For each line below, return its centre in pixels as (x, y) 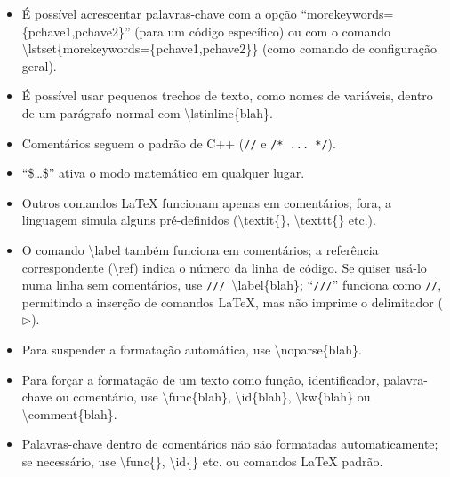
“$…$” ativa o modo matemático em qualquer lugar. (163, 173)
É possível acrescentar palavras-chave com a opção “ (165, 13)
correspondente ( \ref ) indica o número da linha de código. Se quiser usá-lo (224, 267)
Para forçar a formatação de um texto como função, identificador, (201, 379)
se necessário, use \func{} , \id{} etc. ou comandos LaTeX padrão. (202, 461)
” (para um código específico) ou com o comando (257, 31)
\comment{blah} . (69, 413)
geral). (39, 65)
